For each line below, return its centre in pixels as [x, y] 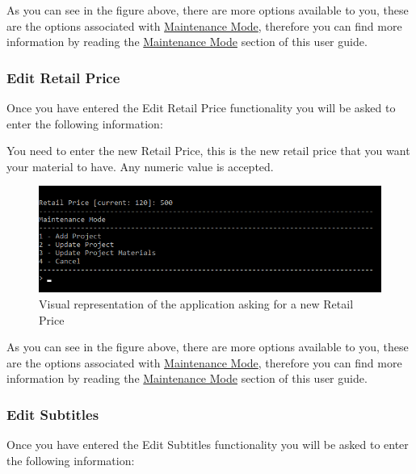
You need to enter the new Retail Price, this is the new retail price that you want [208, 151]
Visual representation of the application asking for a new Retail [196, 304]
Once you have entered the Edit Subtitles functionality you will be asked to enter [208, 445]
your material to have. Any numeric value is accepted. [140, 166]
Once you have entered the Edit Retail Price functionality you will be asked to [201, 107]
